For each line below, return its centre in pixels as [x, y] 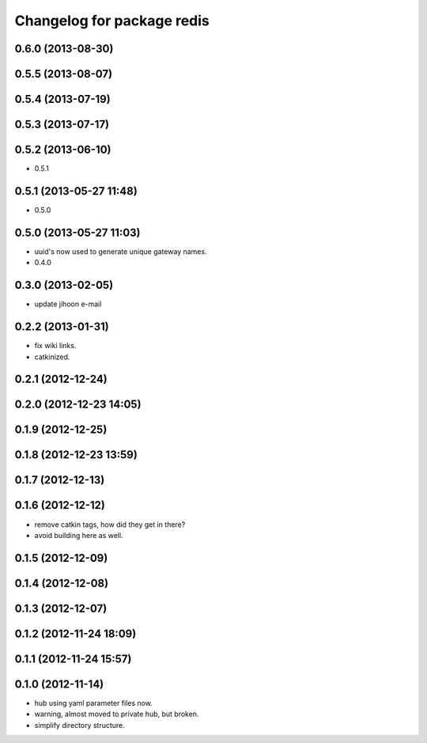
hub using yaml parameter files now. [94, 703]
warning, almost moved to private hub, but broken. [117, 714]
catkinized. [52, 357]
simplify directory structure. [80, 725]
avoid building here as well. [79, 535]
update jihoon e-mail [68, 304]
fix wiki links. [55, 346]
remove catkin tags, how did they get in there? [110, 524]
